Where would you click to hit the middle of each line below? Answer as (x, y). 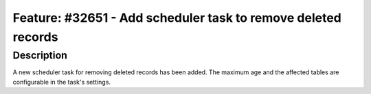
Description (40, 55)
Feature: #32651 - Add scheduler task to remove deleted (177, 18)
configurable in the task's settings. (62, 82)
